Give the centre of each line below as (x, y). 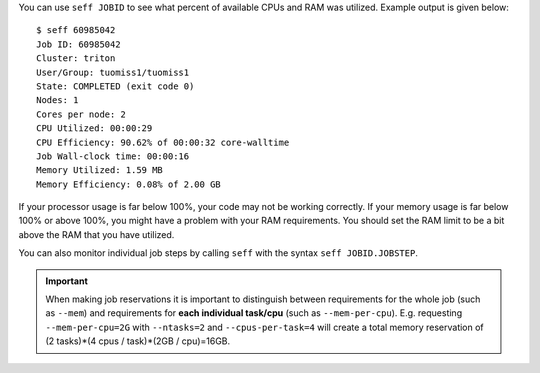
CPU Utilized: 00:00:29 (94, 128)
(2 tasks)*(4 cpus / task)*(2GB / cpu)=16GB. (138, 341)
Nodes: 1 (57, 100)
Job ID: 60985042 (78, 44)
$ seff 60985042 (76, 30)
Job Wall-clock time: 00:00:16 (113, 156)
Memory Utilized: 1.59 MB (100, 170)
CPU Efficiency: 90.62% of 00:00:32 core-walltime (163, 142)
